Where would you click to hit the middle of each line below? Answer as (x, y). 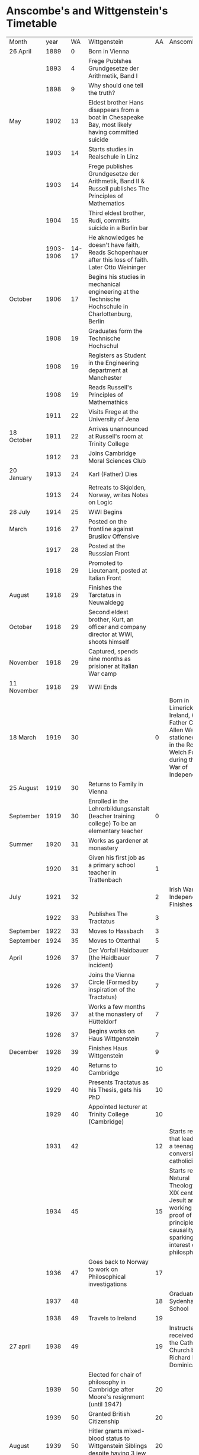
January (21, 478)
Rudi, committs (109, 220)
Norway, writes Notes (118, 495)
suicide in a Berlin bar (118, 228)
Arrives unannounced (118, 428)
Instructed (183, 1327)
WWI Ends (102, 687)
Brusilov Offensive (113, 536)
